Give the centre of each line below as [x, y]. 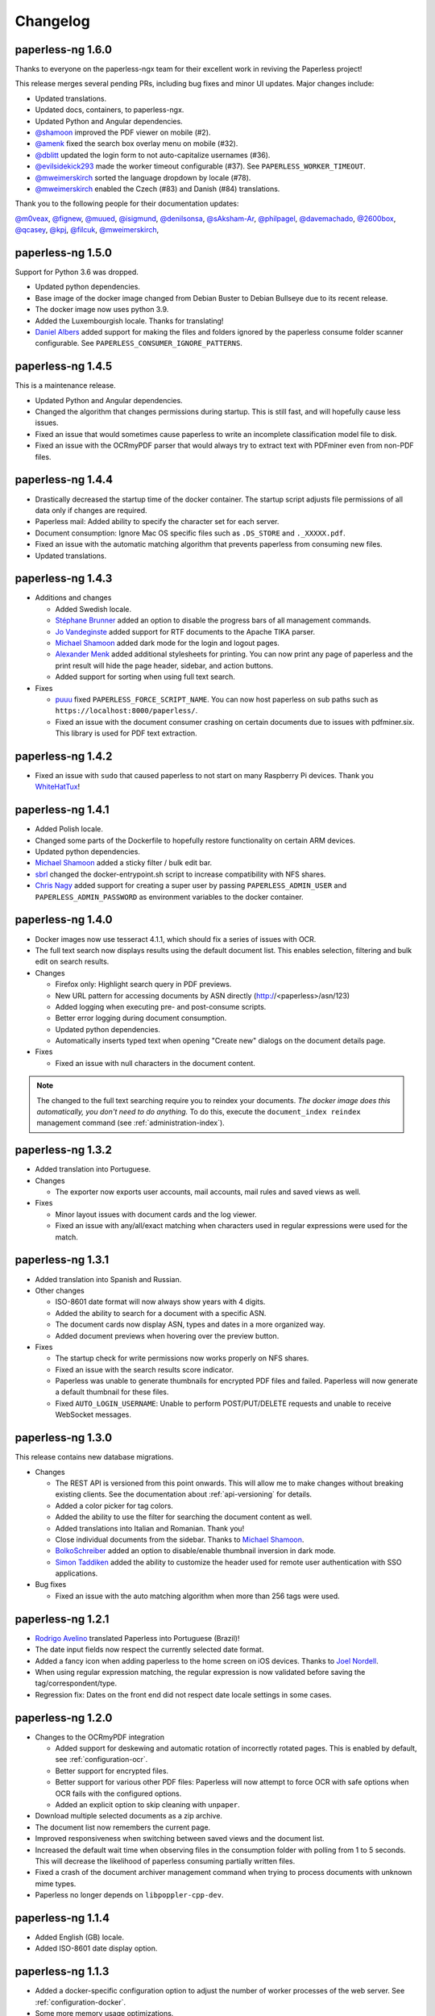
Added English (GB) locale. [80, 1937]
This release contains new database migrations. [94, 1457]
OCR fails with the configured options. [118, 1793]
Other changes [60, 1290]
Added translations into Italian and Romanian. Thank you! [150, 1528]
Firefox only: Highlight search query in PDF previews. [143, 985]
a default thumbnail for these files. [112, 1392]
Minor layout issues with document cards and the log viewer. [156, 1214]
